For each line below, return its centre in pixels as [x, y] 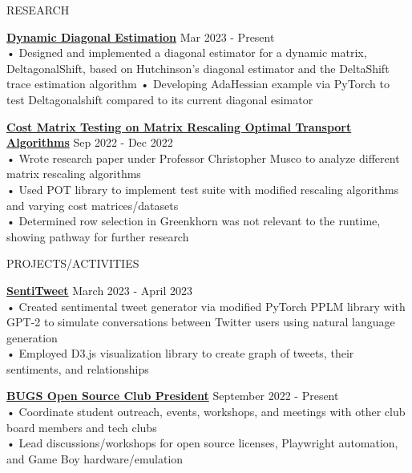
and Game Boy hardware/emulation [95, 458]
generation [32, 337]
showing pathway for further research [98, 236]
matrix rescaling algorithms [74, 174]
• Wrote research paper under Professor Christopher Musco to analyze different [203, 158]
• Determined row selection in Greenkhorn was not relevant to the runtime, [194, 221]
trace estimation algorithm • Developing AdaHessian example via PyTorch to [198, 84]
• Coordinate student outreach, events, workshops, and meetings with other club [206, 412]
